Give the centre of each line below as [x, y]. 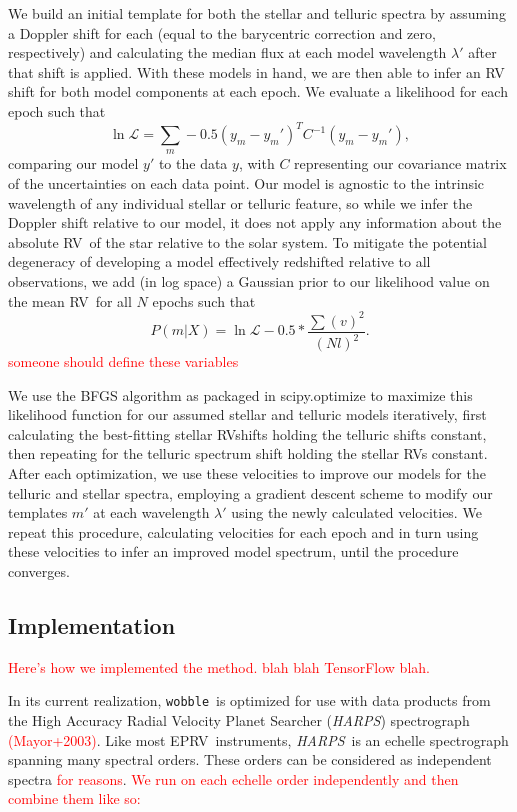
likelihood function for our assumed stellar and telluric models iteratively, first [247, 414]
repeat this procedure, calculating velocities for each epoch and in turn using [243, 531]
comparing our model [73, 163]
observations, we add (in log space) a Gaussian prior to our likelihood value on [249, 281]
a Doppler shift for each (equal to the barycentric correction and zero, [222, 32]
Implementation [92, 625]
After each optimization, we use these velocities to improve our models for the [247, 473]
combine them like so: [74, 798]
